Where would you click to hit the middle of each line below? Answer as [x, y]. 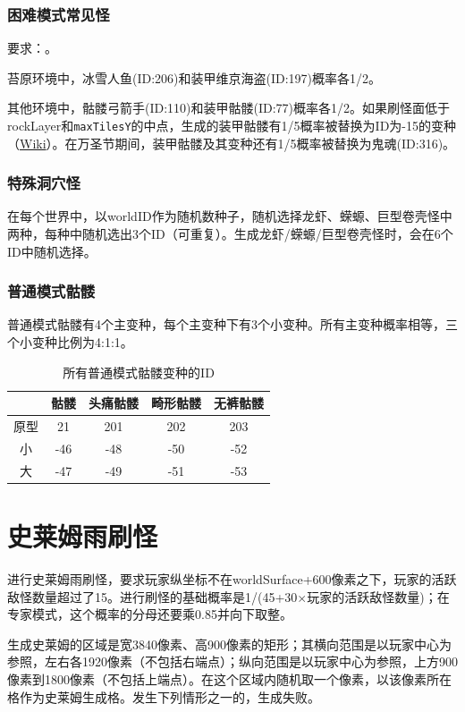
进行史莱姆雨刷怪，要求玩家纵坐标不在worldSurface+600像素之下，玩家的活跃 [232, 579]
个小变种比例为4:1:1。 [70, 342]
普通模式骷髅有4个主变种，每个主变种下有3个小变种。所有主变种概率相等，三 [232, 324]
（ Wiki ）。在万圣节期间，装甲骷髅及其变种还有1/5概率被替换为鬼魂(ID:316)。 [232, 143]
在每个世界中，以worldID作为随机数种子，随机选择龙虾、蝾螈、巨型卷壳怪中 [230, 216]
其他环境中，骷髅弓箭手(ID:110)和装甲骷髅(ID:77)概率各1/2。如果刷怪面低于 [229, 108]
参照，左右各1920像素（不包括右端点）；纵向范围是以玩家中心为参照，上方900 [232, 661]
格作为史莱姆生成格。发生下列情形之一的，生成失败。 [164, 696]
